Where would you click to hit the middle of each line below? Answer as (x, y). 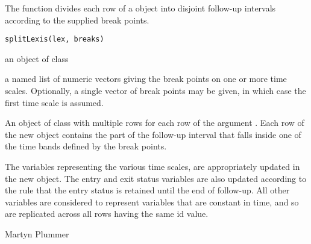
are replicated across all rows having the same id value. (107, 214)
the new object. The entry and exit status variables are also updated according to (156, 178)
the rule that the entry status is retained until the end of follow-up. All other (147, 190)
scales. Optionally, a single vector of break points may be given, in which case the (155, 91)
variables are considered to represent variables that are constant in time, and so (152, 202)
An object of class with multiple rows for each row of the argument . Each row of (155, 123)
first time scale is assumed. (54, 102)
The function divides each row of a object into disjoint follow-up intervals (140, 8)
